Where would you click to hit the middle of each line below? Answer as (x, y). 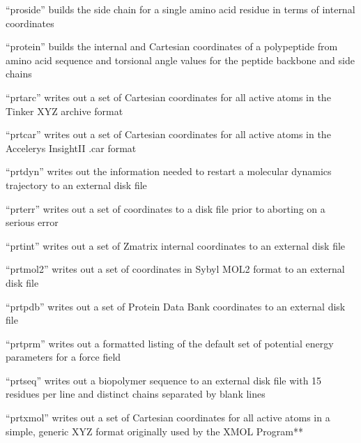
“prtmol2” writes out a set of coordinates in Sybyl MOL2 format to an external (175, 269)
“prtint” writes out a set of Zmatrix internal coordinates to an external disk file (176, 245)
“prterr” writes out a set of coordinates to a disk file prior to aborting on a (166, 208)
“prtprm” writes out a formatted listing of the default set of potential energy (170, 343)
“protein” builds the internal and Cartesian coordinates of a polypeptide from (172, 46)
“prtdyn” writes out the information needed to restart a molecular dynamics (169, 171)
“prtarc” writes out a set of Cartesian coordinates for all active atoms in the (168, 97)
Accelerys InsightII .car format (71, 148)
